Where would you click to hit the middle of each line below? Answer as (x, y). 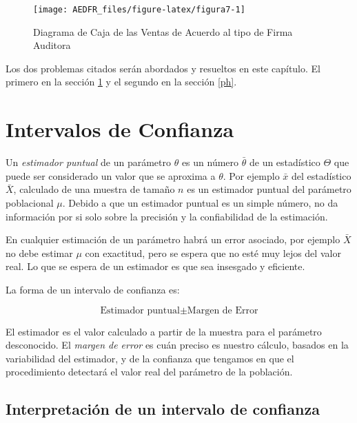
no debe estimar (39, 252)
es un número (210, 162)
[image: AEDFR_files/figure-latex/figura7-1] (139, 10)
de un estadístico (285, 162)
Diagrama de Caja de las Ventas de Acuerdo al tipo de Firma (163, 31)
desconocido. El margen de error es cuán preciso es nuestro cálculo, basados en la (177, 345)
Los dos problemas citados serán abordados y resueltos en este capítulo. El (163, 68)
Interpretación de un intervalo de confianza (163, 409)
